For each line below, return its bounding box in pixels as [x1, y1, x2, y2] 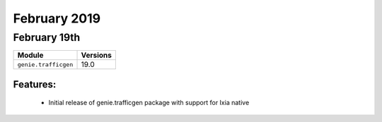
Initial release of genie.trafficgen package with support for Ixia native [48, 99, 250, 107]
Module [17, 50, 44, 60]
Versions [81, 50, 112, 60]
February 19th [13, 31, 81, 44]
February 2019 [13, 11, 101, 26]
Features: [13, 78, 57, 90]
